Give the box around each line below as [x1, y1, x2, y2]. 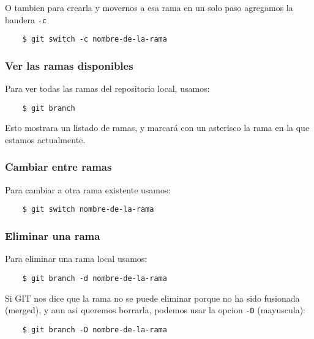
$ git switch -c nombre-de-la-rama [22, 35, 167, 44]
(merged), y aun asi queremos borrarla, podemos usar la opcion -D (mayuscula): [5, 304, 305, 316]
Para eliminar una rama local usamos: [5, 252, 148, 265]
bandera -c [5, 13, 47, 26]
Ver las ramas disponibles [5, 58, 133, 73]
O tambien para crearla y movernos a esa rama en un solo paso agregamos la [5, 1, 293, 13]
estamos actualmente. [5, 133, 86, 146]
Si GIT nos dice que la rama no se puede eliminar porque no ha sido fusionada [5, 291, 300, 304]
